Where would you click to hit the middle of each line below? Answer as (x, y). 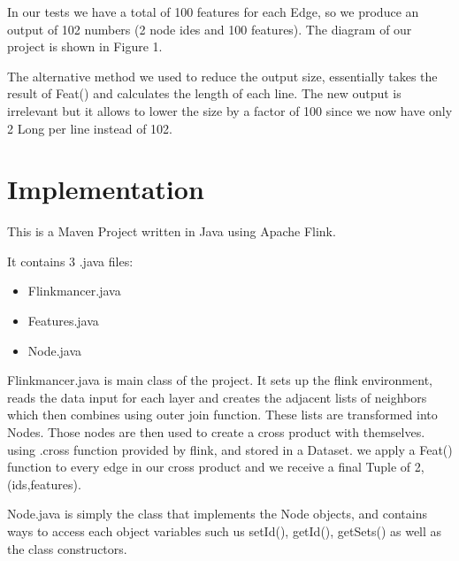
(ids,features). (44, 484)
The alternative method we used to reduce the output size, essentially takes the (222, 76)
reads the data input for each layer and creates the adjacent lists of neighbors (217, 397)
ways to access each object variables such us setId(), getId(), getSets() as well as (225, 531)
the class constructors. (67, 548)
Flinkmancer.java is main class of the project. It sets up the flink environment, (220, 380)
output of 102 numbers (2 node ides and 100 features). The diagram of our (210, 29)
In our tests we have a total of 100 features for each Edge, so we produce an (213, 12)
